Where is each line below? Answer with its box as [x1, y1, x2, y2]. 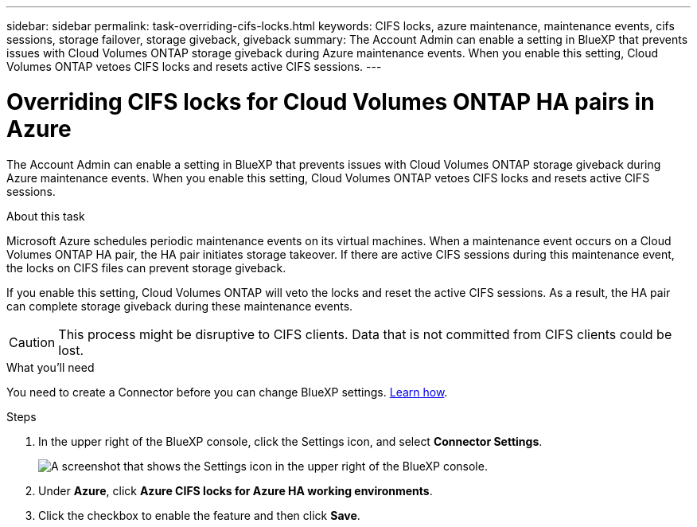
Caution [9, 334, 56, 350]
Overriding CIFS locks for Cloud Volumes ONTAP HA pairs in [6, 88, 655, 115]
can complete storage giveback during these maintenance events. [6, 299, 353, 313]
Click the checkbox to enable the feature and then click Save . [38, 508, 360, 522]
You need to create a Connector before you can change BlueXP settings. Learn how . [6, 385, 448, 399]
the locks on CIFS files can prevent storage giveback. [6, 260, 286, 275]
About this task [6, 209, 85, 223]
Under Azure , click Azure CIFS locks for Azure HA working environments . [38, 483, 433, 498]
